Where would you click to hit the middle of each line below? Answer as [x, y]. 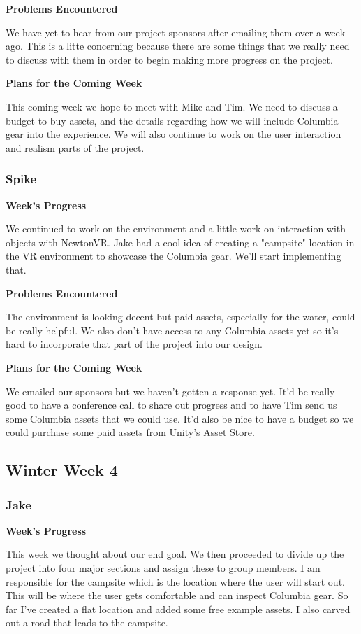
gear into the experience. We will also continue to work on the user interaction [174, 134]
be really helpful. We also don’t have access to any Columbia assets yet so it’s [172, 330]
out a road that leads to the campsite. [87, 622]
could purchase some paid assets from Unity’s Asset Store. [130, 432]
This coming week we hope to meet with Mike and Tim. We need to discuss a [172, 106]
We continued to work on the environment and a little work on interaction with [176, 228]
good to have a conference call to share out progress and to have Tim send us [171, 405]
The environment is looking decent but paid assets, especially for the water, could [180, 317]
